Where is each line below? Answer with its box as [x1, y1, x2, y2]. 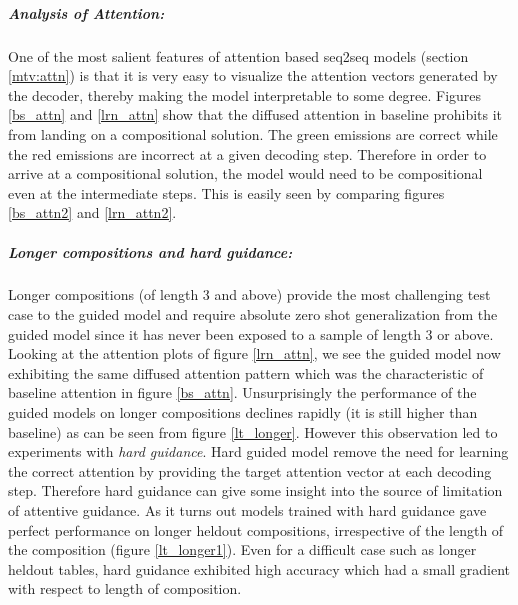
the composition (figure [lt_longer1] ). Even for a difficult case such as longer [8, 539, 477, 560]
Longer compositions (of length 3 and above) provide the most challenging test [8, 284, 491, 305]
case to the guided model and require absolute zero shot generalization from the [8, 304, 498, 325]
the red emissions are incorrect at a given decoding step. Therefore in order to [8, 143, 487, 164]
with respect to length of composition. [8, 578, 242, 599]
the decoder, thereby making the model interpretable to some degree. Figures [8, 84, 482, 105]
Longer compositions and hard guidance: [8, 241, 293, 262]
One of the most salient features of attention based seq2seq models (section [8, 45, 469, 66]
